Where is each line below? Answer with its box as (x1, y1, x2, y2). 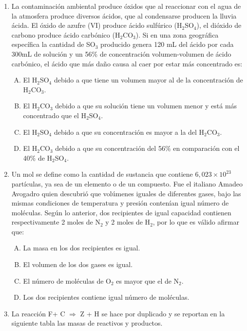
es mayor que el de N (116, 275, 179, 286)
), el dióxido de (196, 20, 242, 30)
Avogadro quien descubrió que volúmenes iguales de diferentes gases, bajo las (11, 188, 241, 198)
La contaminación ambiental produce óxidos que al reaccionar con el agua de (11, 1, 241, 11)
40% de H (23, 152, 53, 163)
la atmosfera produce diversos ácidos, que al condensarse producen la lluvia (11, 10, 237, 21)
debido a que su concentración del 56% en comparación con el (55, 143, 240, 153)
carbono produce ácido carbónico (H (11, 29, 120, 40)
